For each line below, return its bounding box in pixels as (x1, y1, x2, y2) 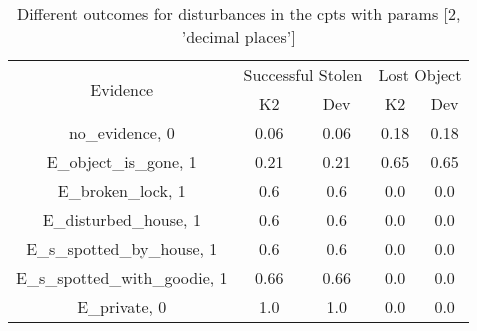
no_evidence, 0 (68, 121, 175, 144)
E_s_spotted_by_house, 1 (26, 237, 218, 260)
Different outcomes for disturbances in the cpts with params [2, (16, 2, 461, 25)
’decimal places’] (181, 25, 296, 48)
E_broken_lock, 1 (57, 179, 186, 202)
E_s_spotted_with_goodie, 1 (16, 266, 228, 289)
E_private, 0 (77, 295, 167, 318)
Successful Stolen (243, 63, 363, 86)
